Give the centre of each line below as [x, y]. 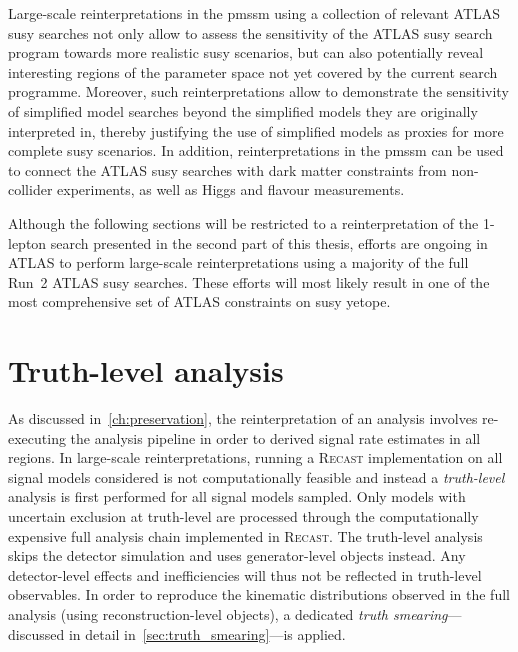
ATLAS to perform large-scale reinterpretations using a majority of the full [238, 262]
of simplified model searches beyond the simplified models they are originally [243, 110]
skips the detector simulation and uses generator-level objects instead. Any [237, 555]
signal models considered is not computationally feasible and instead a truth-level [256, 476]
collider [30, 189]
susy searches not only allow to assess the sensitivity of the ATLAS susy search [250, 32]
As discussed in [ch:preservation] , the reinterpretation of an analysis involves [243, 418]
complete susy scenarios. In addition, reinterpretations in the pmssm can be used [256, 150]
